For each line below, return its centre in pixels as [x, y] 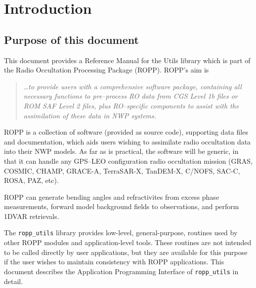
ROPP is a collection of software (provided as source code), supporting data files [126, 132]
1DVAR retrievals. [32, 216]
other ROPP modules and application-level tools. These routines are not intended [128, 242]
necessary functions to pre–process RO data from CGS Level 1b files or [130, 96]
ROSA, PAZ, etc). [31, 180]
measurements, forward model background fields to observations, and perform [122, 206]
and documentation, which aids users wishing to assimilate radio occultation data [128, 141]
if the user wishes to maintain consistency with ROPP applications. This [114, 262]
